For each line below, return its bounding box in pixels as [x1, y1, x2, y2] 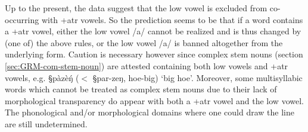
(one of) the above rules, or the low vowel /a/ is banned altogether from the [5, 36, 283, 49]
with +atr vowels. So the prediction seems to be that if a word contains [41, 13, 303, 25]
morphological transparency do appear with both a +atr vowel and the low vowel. [5, 94, 304, 107]
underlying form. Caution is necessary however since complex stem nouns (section [5, 48, 303, 60]
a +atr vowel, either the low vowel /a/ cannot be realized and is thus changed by [5, 25, 301, 37]
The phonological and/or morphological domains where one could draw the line [5, 106, 294, 118]
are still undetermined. [5, 117, 88, 130]
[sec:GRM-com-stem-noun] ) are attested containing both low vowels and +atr [5, 59, 288, 72]
